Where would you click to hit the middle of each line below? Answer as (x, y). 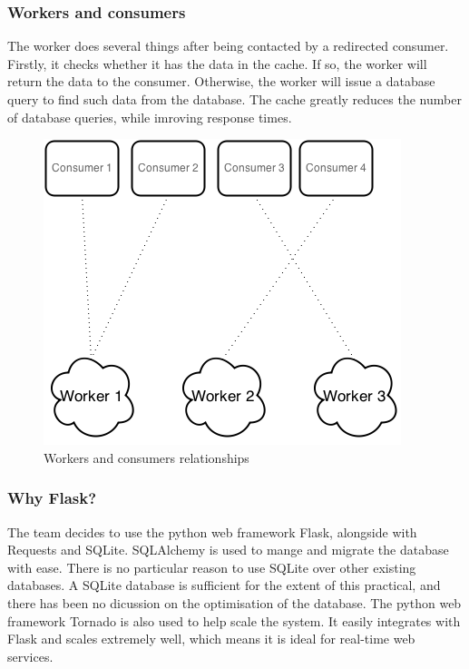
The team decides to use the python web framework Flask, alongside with (212, 531)
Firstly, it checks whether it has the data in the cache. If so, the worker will (217, 63)
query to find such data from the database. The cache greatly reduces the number (234, 99)
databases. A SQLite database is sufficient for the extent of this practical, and (224, 585)
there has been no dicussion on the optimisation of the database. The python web (234, 602)
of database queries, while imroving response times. (150, 117)
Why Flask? (52, 498)
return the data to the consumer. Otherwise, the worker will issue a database (221, 81)
